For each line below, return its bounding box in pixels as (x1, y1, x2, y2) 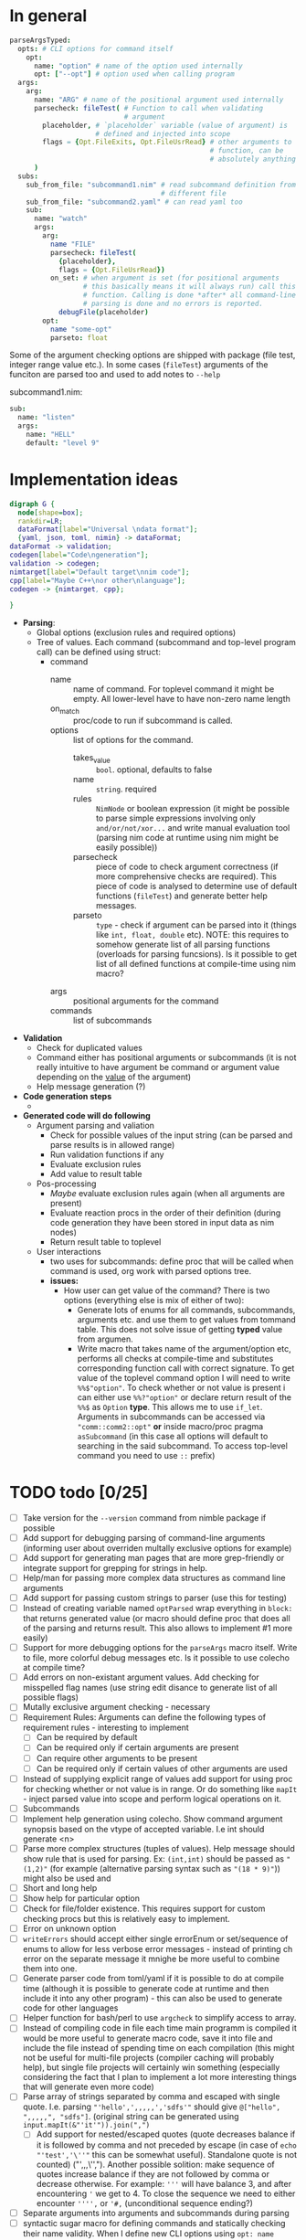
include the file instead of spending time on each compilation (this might (22, 2043, 295, 2054)
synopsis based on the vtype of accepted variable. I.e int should (22, 1823, 265, 1834)
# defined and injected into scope (95, 129, 231, 138)
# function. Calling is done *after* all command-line (82, 291, 297, 300)
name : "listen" (17, 413, 76, 422)
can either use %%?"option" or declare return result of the (77, 1391, 292, 1403)
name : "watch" (33, 214, 89, 224)
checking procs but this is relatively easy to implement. (22, 1914, 230, 1925)
